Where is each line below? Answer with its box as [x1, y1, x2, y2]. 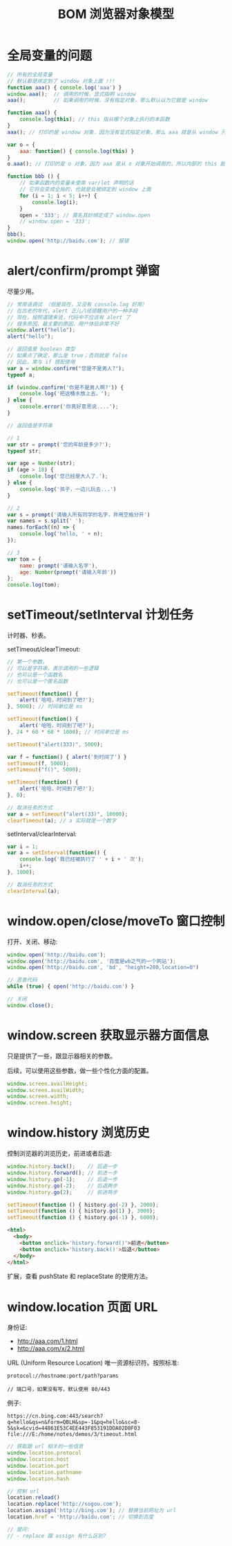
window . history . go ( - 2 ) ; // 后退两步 [7, 1182, 118, 1189]
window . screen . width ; [7, 1093, 70, 1100]
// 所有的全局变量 [7, 71, 53, 78]
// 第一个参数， [7, 658, 48, 665]
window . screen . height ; [7, 1099, 72, 1106]
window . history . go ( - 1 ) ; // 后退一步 [7, 1176, 118, 1183]
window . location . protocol [7, 1450, 81, 1457]
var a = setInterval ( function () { [7, 850, 107, 856]
